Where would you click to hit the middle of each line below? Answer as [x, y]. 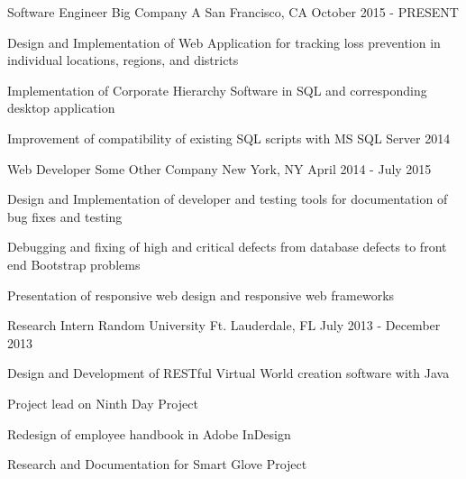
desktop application [61, 108]
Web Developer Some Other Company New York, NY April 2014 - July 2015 [219, 168]
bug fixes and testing [65, 216]
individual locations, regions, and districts [123, 60]
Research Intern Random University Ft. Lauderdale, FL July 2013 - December [224, 325]
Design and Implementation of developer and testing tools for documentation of [228, 199]
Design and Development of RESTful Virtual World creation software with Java [228, 373]
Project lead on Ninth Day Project [103, 403]
